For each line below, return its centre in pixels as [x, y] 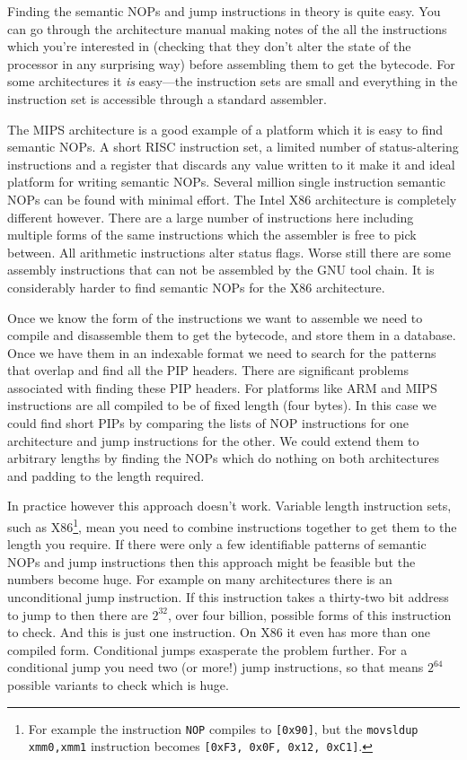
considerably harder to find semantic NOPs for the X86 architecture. [196, 287]
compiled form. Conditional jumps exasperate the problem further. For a [207, 649]
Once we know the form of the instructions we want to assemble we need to [215, 317]
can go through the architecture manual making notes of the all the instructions [227, 28]
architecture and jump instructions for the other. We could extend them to [213, 440]
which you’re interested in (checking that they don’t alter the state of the [209, 46]
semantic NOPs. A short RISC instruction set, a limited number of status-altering [233, 147]
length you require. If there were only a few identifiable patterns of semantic [217, 544]
